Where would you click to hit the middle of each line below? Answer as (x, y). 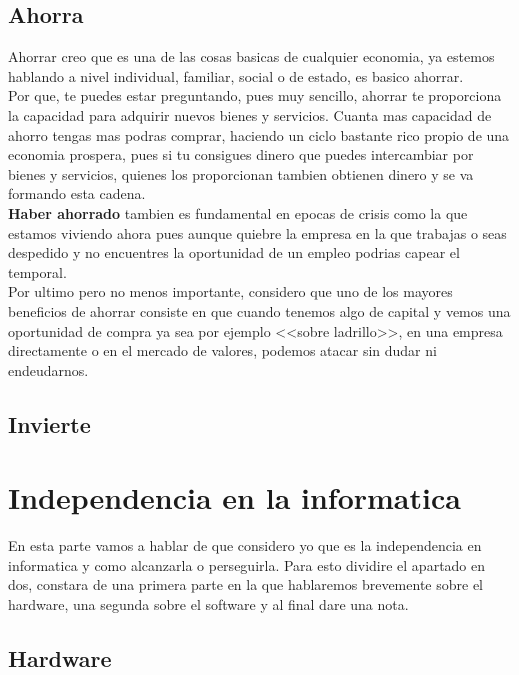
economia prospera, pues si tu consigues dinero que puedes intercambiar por (241, 154)
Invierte (49, 423)
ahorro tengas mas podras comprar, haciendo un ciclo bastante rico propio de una (259, 134)
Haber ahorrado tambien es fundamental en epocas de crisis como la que (238, 212)
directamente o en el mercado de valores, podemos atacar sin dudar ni (222, 350)
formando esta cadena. (77, 193)
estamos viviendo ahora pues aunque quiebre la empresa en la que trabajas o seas (257, 232)
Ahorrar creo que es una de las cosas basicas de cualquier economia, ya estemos (251, 56)
